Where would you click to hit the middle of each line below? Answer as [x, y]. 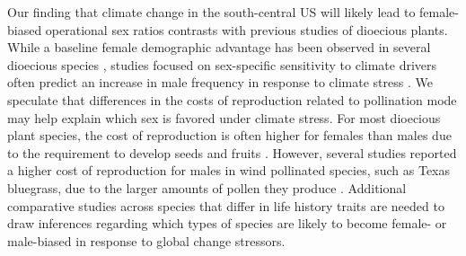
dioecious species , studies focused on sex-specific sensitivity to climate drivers [222, 64]
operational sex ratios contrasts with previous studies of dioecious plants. [246, 29]
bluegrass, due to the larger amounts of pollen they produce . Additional [207, 187]
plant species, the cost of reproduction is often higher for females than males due [229, 135]
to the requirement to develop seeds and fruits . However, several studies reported [232, 152]
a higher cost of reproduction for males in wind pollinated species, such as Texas [229, 170]
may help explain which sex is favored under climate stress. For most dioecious [224, 117]
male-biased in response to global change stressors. [146, 240]
